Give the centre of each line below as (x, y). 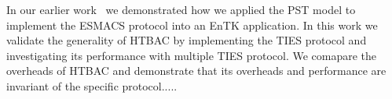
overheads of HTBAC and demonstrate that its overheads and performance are (196, 71)
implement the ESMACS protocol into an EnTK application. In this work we (192, 25)
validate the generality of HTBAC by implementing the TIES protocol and (187, 40)
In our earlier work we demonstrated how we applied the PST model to (181, 9)
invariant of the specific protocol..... (92, 85)
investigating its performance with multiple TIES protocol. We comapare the (192, 55)
